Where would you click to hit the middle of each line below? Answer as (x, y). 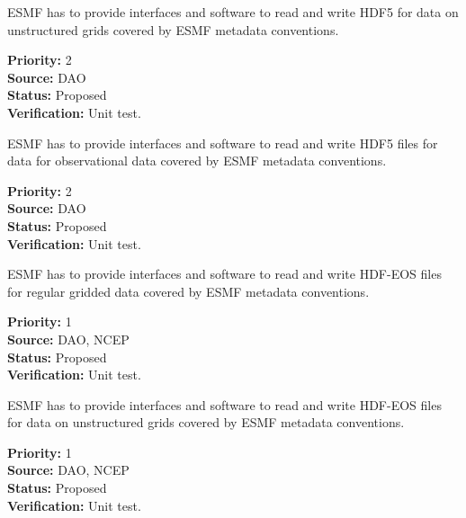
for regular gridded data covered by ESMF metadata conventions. (188, 291)
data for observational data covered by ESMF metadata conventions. (197, 161)
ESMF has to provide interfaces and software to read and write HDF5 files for (223, 143)
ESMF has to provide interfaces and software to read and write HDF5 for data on (233, 12)
